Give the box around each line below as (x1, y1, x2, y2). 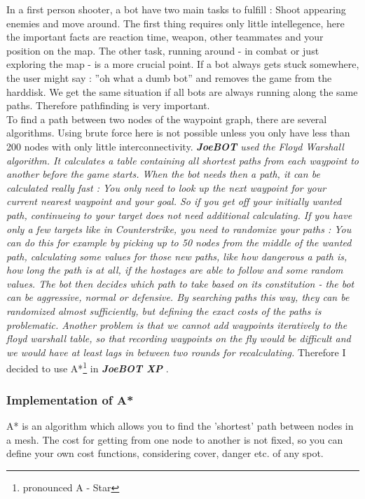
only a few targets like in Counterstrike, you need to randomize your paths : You (6, 221, 352, 236)
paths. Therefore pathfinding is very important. (6, 98, 210, 113)
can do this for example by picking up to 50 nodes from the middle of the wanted (6, 235, 352, 250)
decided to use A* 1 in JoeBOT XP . (6, 359, 169, 376)
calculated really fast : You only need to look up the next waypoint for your (6, 180, 326, 195)
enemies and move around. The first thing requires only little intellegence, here (6, 15, 345, 30)
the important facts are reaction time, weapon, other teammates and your (6, 29, 324, 44)
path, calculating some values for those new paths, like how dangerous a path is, (6, 248, 347, 263)
